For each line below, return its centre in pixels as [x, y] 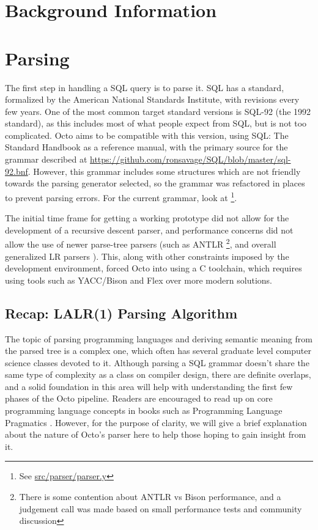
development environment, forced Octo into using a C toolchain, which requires [153, 268]
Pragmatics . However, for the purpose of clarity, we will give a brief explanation [156, 422]
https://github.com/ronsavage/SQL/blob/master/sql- [190, 159]
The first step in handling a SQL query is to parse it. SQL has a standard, [145, 87]
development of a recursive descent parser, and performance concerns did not [149, 230]
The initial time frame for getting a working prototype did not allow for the [147, 218]
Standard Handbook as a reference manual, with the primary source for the [146, 147]
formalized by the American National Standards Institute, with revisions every [152, 99]
